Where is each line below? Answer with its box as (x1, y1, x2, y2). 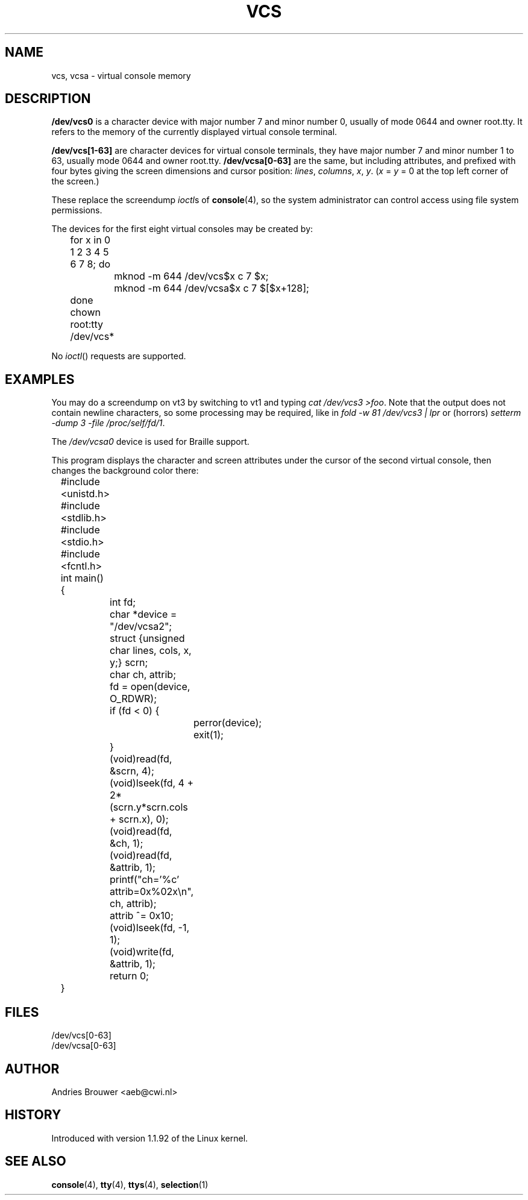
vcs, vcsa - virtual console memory (51, 70, 191, 81)
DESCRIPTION (5, 91, 91, 107)
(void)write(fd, (110, 946, 174, 958)
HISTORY (5, 1107, 61, 1123)
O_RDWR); (110, 693, 157, 705)
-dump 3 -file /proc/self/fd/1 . (51, 418, 165, 429)
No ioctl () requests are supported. (51, 351, 186, 362)
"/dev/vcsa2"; (110, 620, 172, 633)
